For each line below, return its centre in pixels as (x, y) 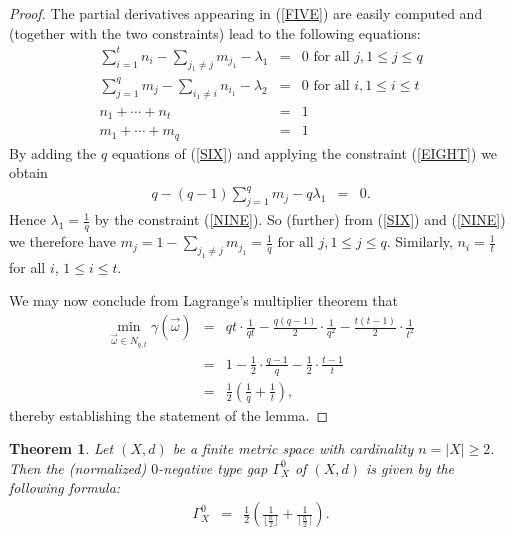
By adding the (53, 152)
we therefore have (63, 241)
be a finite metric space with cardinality (293, 448)
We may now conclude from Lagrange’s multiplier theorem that (203, 300)
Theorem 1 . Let (61, 448)
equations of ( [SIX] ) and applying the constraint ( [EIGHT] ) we (304, 152)
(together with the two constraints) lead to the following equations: (215, 32)
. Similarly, (419, 241)
